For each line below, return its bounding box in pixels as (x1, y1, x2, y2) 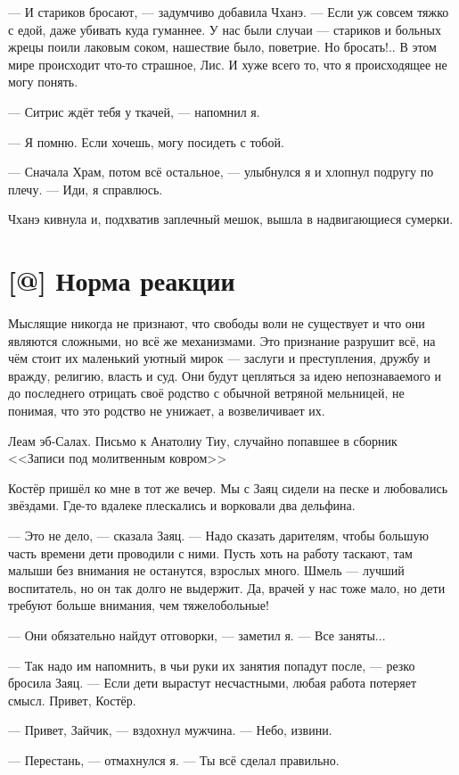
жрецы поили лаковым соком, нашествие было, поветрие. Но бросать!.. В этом (8, 37, 437, 56)
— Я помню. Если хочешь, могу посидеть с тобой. (8, 132, 284, 151)
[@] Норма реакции (8, 262, 235, 299)
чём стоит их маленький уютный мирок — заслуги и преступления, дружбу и (8, 349, 430, 367)
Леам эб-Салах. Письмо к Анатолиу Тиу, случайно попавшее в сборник (8, 431, 398, 449)
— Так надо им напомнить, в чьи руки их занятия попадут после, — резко (8, 655, 415, 674)
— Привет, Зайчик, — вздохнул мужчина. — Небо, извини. (8, 721, 332, 739)
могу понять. (8, 72, 78, 91)
